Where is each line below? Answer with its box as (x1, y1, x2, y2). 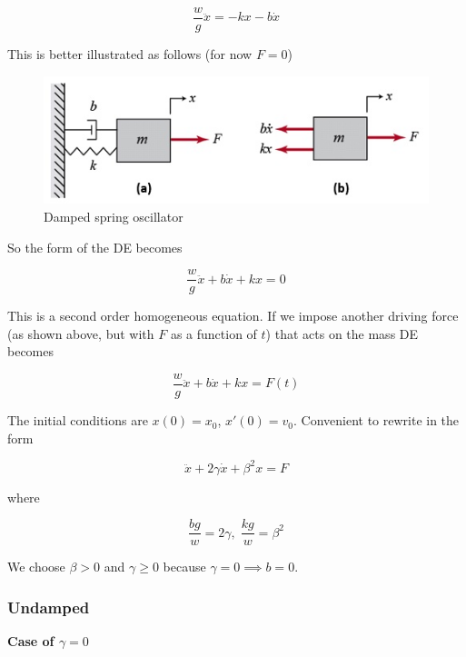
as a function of (170, 324, 257, 343)
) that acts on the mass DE (265, 324, 419, 343)
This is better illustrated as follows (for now (7, 45, 253, 64)
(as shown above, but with (7, 324, 154, 343)
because (163, 557, 206, 576)
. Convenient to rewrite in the (292, 411, 460, 430)
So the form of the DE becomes (7, 237, 183, 256)
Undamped (7, 595, 90, 618)
